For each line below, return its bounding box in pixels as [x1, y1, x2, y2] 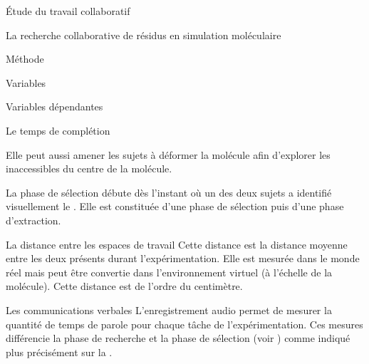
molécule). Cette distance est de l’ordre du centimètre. [6, 279, 243, 293]
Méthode [6, 51, 44, 66]
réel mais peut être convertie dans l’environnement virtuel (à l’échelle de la [6, 264, 333, 279]
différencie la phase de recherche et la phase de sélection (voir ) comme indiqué [6, 331, 350, 345]
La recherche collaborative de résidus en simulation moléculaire [6, 27, 281, 42]
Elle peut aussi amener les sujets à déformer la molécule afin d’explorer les [6, 147, 331, 162]
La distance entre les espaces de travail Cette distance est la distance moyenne [6, 236, 348, 251]
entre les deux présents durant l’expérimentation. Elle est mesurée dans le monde [6, 251, 360, 266]
